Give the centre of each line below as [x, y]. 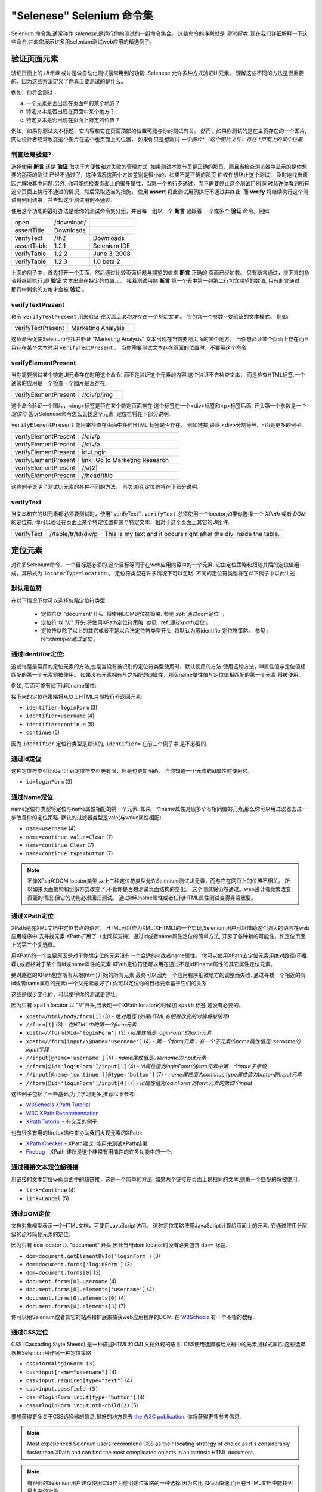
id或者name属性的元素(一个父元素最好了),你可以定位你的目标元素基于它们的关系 [109, 983]
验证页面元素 [35, 59]
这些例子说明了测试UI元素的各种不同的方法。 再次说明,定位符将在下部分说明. [105, 486]
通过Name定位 [32, 797]
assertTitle [30, 230]
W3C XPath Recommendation [63, 1113]
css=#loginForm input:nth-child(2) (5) [82, 1405]
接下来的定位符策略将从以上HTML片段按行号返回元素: [77, 696]
